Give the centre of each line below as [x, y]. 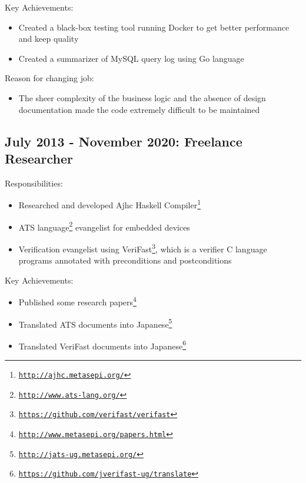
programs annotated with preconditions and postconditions [125, 260]
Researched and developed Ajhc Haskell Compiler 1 [109, 204]
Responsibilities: [34, 183]
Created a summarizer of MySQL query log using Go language [131, 58]
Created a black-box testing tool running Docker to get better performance [154, 27]
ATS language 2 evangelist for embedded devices [104, 226]
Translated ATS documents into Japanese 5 [95, 323]
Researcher [39, 158]
